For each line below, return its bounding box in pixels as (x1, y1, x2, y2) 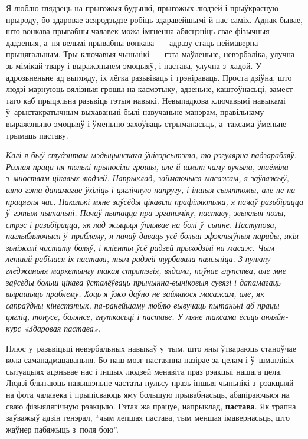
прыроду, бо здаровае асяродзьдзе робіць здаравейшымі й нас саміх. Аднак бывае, (6, 13, 303, 25)
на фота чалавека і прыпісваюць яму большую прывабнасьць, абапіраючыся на (6, 388, 290, 400)
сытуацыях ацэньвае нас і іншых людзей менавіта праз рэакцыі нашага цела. (6, 365, 283, 377)
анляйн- (261, 310, 289, 323)
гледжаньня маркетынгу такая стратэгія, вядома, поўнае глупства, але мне (6, 264, 286, 277)
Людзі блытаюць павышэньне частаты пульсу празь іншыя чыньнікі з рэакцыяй (6, 376, 294, 389)
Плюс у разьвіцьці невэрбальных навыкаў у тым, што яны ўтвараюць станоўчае (6, 342, 296, 354)
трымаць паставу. (6, 129, 68, 141)
